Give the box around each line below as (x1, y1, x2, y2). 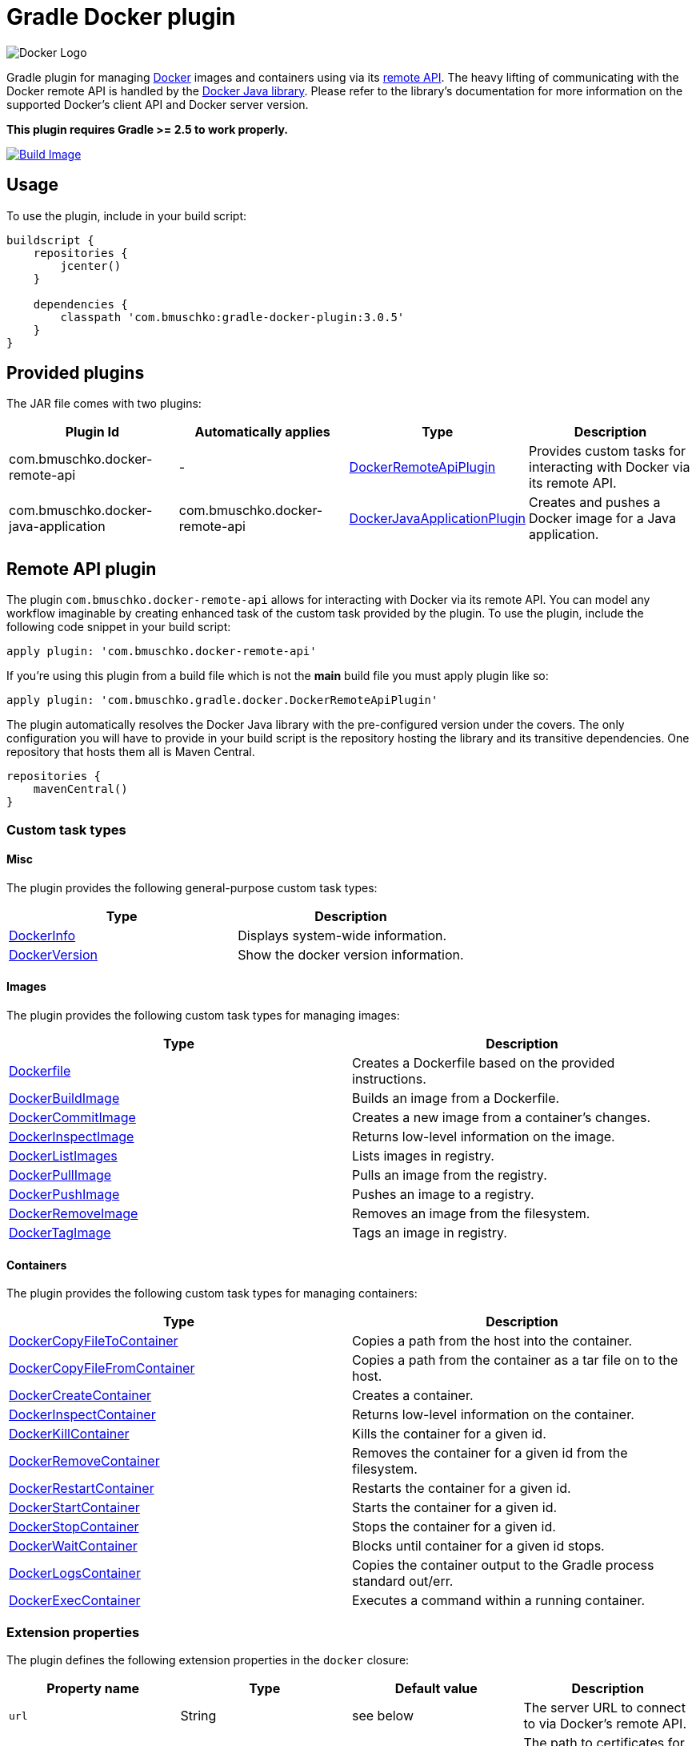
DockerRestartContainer (9, 1480, 154, 1497)
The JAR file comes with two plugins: (6, 396, 202, 411)
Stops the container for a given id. (352, 1519, 556, 1535)
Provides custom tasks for (529, 443, 686, 460)
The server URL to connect (523, 1700, 686, 1716)
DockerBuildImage (9, 1090, 120, 1107)
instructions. (352, 1071, 426, 1088)
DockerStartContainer (9, 1499, 140, 1516)
